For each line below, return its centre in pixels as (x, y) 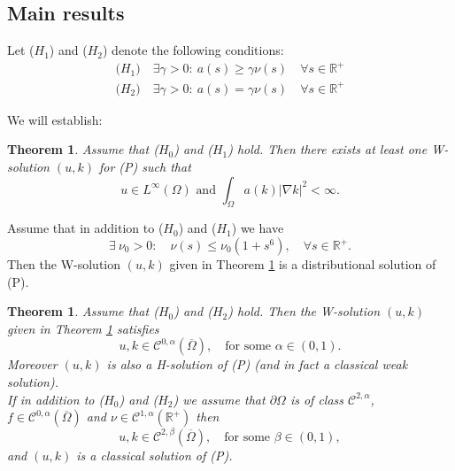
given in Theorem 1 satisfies (83, 328)
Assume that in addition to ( (85, 228)
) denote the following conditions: (193, 50)
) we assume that (219, 399)
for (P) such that (145, 167)
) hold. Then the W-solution (304, 311)
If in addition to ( (56, 399)
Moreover (32, 364)
